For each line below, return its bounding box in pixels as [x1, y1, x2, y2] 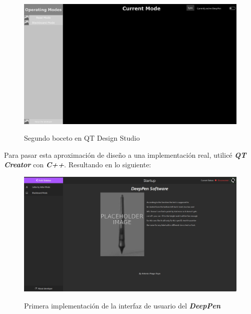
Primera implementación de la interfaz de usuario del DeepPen [24, 300, 220, 310]
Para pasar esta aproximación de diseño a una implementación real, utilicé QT [4, 149, 246, 160]
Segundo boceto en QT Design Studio [24, 133, 140, 143]
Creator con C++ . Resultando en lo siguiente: [4, 159, 151, 170]
